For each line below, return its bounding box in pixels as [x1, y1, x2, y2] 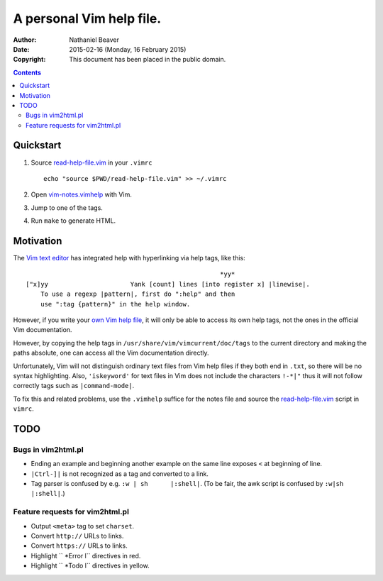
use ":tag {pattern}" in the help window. [40, 300, 191, 308]
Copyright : [13, 55, 46, 64]
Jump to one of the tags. [30, 203, 103, 212]
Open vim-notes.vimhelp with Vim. [30, 190, 133, 199]
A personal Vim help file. [13, 11, 162, 26]
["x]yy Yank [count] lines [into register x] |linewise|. [26, 280, 310, 288]
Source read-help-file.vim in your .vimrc [30, 158, 152, 167]
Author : [13, 35, 37, 44]
